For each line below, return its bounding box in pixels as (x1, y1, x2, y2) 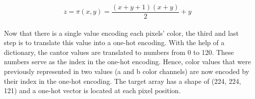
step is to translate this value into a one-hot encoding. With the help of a (4, 37, 225, 48)
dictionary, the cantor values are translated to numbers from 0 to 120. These (4, 47, 234, 57)
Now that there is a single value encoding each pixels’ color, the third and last (4, 27, 239, 38)
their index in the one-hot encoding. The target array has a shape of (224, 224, (4, 75, 241, 86)
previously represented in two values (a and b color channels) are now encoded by (4, 66, 250, 76)
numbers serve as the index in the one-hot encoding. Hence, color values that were (4, 56, 251, 67)
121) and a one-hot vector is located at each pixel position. (4, 85, 181, 96)
